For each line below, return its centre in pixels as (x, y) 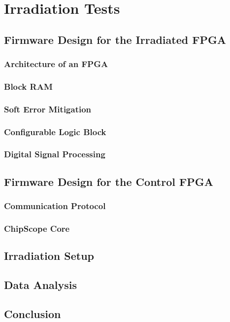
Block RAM (28, 86)
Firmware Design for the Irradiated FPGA (115, 39)
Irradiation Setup (49, 256)
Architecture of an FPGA (56, 64)
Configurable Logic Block (55, 131)
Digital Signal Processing (55, 154)
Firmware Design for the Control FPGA (109, 181)
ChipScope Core (37, 228)
